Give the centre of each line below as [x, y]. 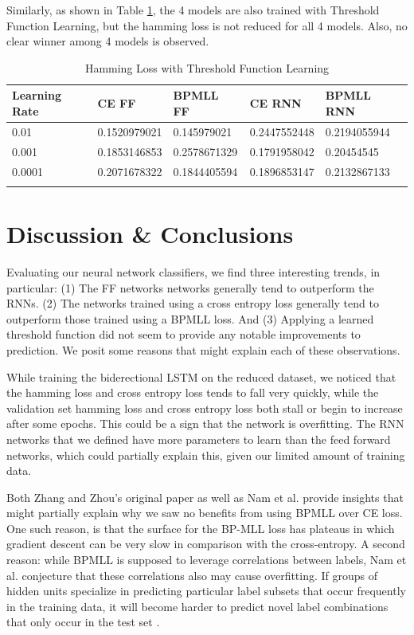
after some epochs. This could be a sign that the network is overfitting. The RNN [205, 423]
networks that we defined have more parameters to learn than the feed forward [199, 439]
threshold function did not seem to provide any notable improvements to [184, 334]
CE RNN [275, 103]
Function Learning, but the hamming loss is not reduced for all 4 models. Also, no [207, 25]
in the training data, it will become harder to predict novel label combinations [197, 606]
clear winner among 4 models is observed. [108, 41]
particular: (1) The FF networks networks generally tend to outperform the [190, 287]
